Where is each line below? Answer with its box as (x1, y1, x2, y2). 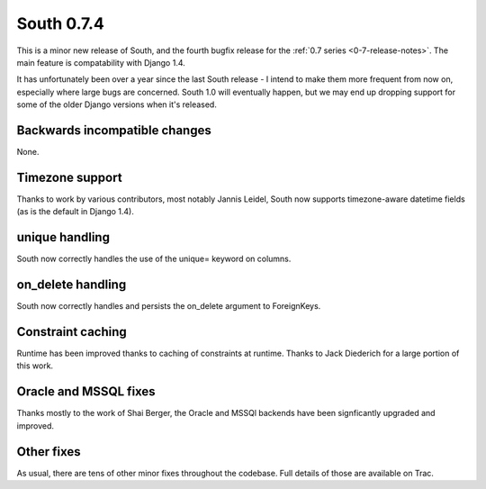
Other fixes (16, 444, 81, 459)
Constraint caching (16, 324, 128, 340)
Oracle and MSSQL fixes (16, 384, 157, 400)
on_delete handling (16, 277, 127, 293)
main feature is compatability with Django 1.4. (16, 57, 186, 68)
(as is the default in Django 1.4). (16, 206, 134, 217)
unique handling (16, 230, 110, 245)
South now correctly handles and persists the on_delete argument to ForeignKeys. (16, 301, 321, 312)
